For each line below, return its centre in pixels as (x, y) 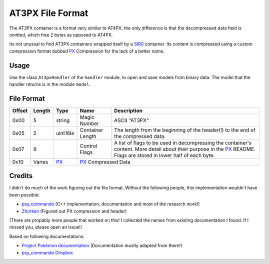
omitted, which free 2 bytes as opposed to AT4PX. (61, 34)
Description (128, 110)
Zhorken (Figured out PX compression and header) (74, 211)
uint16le (65, 133)
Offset (20, 110)
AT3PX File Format (49, 13)
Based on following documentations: (47, 236)
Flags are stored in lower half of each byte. (164, 155)
